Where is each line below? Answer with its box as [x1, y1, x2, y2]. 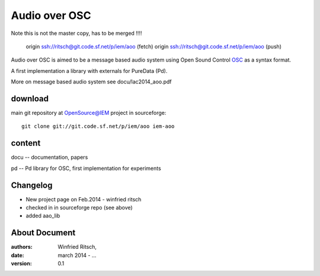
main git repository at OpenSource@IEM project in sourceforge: [11, 110, 167, 117]
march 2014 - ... [57, 252, 97, 259]
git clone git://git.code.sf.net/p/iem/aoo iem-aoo [21, 123, 175, 130]
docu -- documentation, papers [11, 154, 88, 161]
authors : [11, 243, 33, 251]
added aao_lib [25, 212, 60, 219]
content [11, 138, 41, 148]
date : [11, 252, 24, 259]
